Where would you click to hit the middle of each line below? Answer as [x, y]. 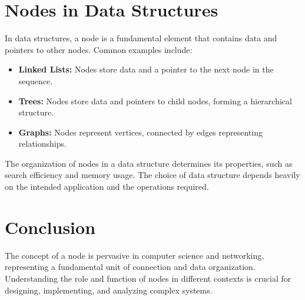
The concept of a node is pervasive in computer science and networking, [135, 255]
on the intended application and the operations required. [107, 187]
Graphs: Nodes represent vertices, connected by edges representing [140, 132]
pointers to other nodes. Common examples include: [99, 49]
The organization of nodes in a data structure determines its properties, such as [149, 163]
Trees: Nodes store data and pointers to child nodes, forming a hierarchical [155, 100]
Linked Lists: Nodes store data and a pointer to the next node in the [146, 69]
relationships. [42, 144]
